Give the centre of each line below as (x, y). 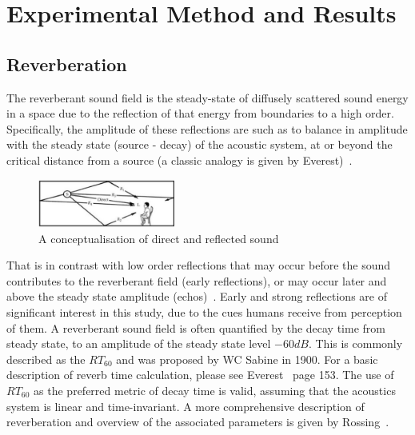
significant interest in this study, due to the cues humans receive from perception (204, 312)
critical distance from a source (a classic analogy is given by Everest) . (180, 160)
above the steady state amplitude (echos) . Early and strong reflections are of (197, 296)
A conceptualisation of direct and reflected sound (159, 238)
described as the (46, 359)
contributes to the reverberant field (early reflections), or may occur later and (197, 280)
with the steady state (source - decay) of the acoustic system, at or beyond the (200, 144)
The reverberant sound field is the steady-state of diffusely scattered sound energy (207, 97)
